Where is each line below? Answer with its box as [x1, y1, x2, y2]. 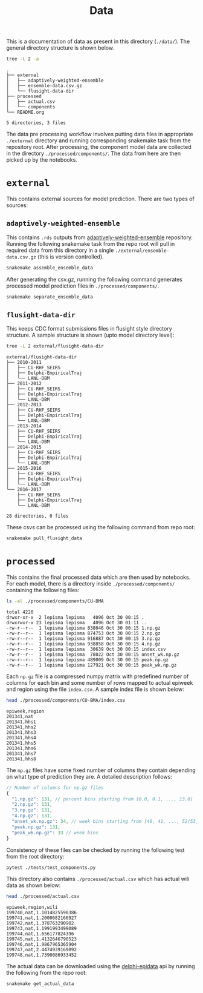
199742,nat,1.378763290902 [6, 920, 74, 926]
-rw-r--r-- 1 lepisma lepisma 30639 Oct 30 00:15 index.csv [6, 646, 166, 652]
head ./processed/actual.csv [6, 894, 80, 900]
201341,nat [6, 713, 34, 719]
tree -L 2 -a [6, 56, 39, 62]
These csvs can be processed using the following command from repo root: [6, 524, 195, 531]
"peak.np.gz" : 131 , [11, 824, 61, 830]
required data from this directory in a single [6, 246, 114, 254]
